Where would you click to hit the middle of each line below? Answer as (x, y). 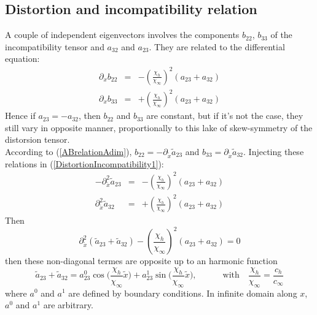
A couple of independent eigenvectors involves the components (122, 35)
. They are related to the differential (217, 46)
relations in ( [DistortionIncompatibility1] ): (84, 163)
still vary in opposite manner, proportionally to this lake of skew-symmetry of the (159, 127)
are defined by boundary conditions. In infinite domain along (183, 293)
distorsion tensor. (37, 139)
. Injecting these (274, 151)
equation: (22, 59)
